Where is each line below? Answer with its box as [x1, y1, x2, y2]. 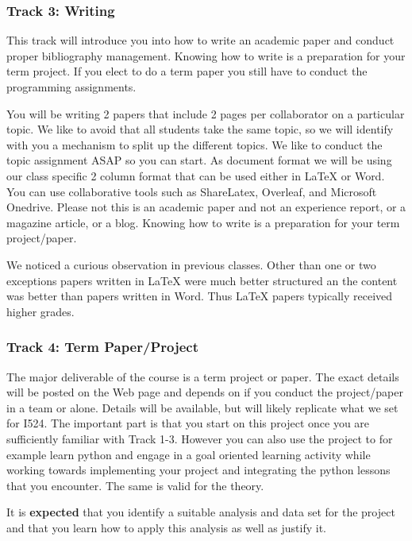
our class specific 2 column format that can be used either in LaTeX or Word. [6, 167, 385, 184]
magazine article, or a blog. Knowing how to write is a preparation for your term [6, 214, 400, 230]
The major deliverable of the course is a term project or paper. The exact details [6, 368, 399, 384]
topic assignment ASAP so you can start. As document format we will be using [6, 152, 392, 168]
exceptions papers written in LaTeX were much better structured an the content [6, 272, 398, 288]
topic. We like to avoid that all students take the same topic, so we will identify [6, 121, 394, 137]
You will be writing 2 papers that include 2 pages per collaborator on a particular [6, 105, 405, 122]
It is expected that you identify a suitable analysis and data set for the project [6, 504, 395, 520]
